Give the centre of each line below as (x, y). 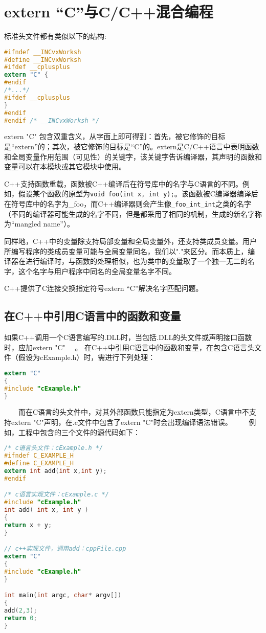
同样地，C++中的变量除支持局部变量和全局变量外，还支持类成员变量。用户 (130, 241)
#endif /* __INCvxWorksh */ (52, 120)
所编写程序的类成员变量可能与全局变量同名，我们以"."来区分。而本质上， (126, 251)
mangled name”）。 (44, 224)
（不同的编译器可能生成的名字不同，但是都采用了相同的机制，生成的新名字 (129, 213)
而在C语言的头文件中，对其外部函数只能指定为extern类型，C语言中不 (134, 412)
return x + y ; (28, 525)
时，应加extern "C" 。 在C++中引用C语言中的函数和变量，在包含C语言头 (129, 347)
